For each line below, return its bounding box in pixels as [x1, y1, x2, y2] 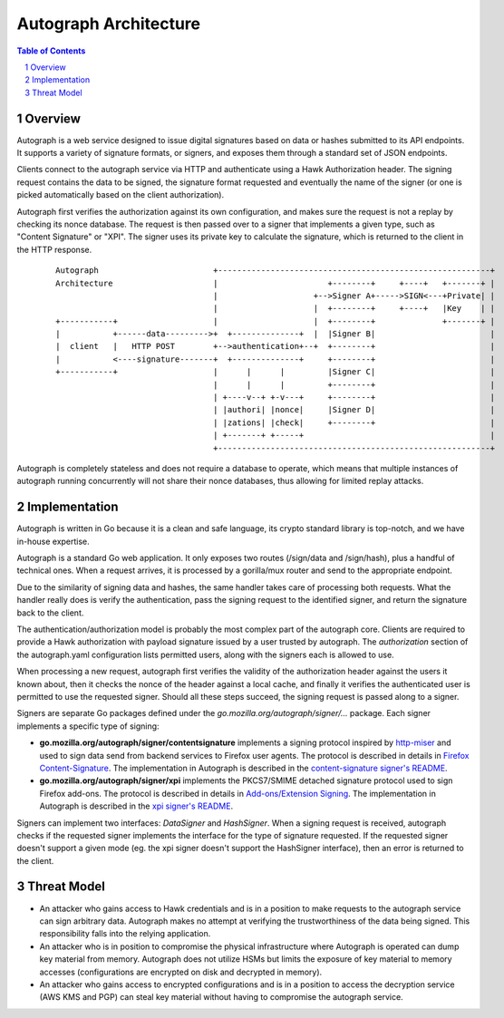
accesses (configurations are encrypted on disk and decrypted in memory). [39, 966, 323, 977]
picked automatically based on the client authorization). [16, 189, 225, 200]
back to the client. [16, 607, 84, 618]
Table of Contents [16, 45, 86, 56]
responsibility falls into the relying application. [39, 928, 211, 939]
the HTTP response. [16, 244, 92, 255]
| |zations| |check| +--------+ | [213, 417, 496, 428]
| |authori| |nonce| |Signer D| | [213, 404, 496, 415]
